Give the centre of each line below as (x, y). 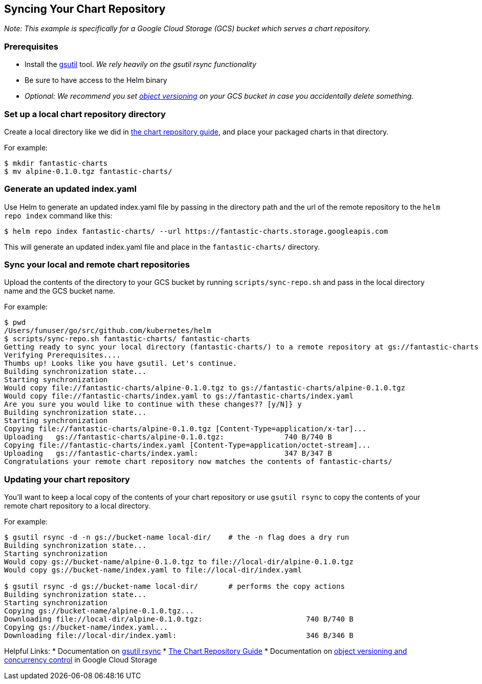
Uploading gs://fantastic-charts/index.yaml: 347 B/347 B (168, 454)
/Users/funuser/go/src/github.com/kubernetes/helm (108, 331)
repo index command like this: (58, 215)
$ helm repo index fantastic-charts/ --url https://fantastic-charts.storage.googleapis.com (196, 231)
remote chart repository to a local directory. (78, 506)
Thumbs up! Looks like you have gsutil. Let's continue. (121, 363)
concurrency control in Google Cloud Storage (81, 660)
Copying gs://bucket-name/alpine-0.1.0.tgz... (99, 611)
